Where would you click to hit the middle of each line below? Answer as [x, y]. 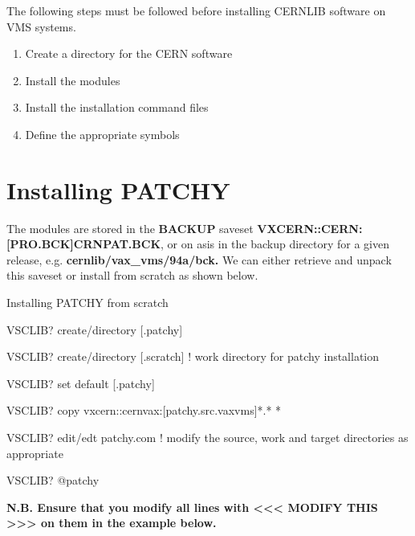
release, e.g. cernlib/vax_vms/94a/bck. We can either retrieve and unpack [199, 259]
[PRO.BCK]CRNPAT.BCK [83, 244]
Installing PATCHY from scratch [87, 303]
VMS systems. [41, 26]
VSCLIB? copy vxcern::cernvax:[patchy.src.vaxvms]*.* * [144, 410]
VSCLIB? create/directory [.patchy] [95, 329]
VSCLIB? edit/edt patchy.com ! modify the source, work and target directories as [207, 438]
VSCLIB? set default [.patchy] [81, 383]
